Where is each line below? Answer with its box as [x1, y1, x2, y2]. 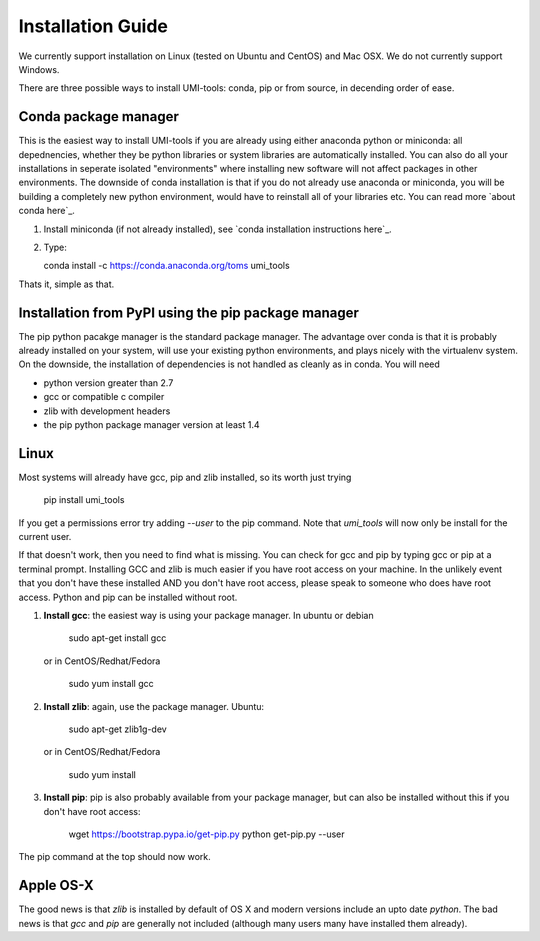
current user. [18, 531, 72, 543]
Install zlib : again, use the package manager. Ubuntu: [43, 700, 265, 712]
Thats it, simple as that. [18, 278, 115, 290]
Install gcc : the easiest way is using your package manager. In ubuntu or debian [43, 610, 374, 622]
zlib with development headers [43, 405, 171, 417]
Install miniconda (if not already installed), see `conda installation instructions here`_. [43, 223, 392, 235]
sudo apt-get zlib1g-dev [68, 723, 167, 735]
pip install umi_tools [43, 494, 125, 506]
